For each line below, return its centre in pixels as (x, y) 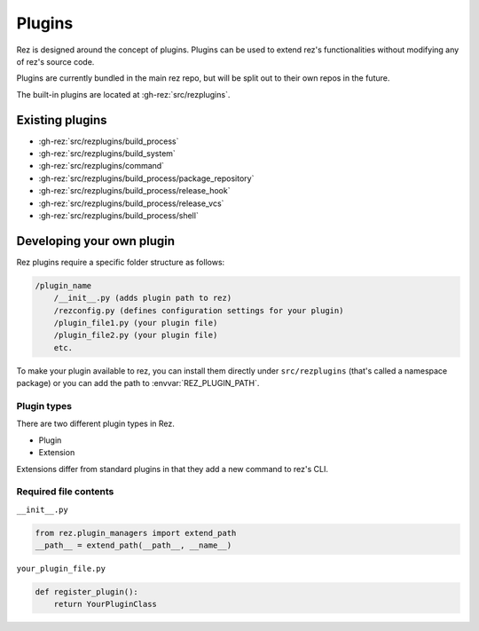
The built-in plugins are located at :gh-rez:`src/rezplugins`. (123, 94)
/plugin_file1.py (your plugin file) (136, 323)
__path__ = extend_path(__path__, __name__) (133, 545)
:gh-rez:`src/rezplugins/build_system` (107, 154)
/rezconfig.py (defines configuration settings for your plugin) (199, 310)
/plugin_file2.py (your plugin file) (136, 335)
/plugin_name (63, 285)
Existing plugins (62, 120)
